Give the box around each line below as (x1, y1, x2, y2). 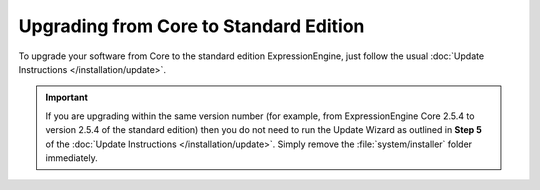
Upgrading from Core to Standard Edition (18, 15, 365, 37)
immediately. (45, 151, 99, 164)
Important (45, 91, 89, 104)
